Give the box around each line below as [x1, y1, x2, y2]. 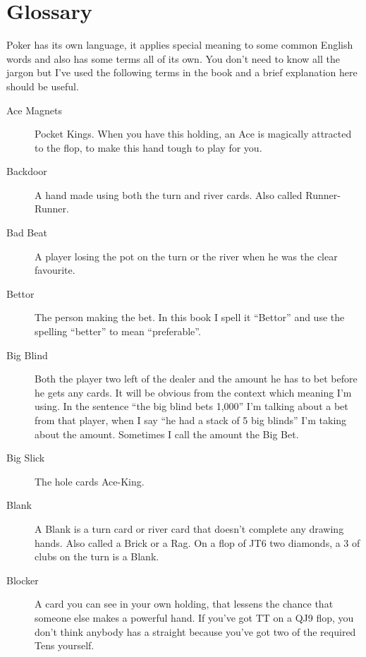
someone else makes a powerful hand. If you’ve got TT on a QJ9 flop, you [35, 610, 354, 625]
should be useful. [6, 78, 79, 93]
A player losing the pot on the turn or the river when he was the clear [35, 248, 338, 263]
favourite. [35, 263, 75, 277]
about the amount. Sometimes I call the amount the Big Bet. [35, 426, 299, 441]
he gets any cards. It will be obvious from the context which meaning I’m [35, 385, 352, 399]
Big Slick [6, 450, 45, 465]
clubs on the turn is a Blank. [35, 549, 159, 564]
